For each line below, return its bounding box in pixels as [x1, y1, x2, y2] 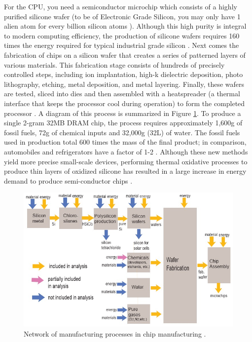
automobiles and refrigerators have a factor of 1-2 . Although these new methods [4, 146, 248, 156]
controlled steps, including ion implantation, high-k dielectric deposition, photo [4, 69, 243, 79]
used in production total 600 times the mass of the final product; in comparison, [4, 137, 247, 147]
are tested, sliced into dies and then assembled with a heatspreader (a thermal [4, 88, 240, 99]
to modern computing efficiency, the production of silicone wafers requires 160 [4, 30, 240, 40]
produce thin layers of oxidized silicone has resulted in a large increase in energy [4, 166, 247, 176]
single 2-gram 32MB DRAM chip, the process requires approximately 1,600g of [4, 117, 243, 128]
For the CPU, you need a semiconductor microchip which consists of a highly [4, 1, 237, 11]
